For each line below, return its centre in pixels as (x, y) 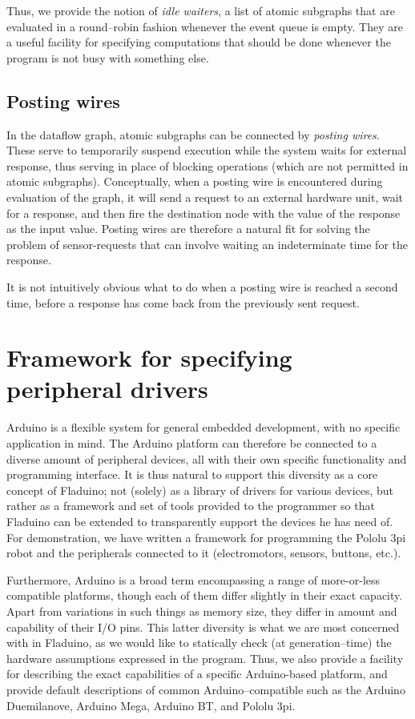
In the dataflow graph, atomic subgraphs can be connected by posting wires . (193, 134)
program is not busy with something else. (108, 57)
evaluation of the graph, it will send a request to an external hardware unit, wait (205, 197)
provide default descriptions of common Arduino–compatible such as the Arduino (206, 689)
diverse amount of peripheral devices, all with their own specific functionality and (207, 458)
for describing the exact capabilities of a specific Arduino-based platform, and (197, 674)
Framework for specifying (149, 357)
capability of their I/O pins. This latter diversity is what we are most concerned (203, 627)
